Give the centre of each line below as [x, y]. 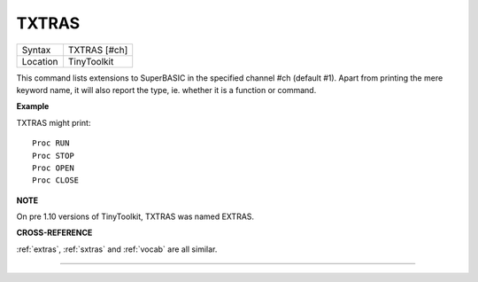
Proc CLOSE [56, 180]
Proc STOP [53, 156]
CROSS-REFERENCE [54, 233]
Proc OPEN [53, 168]
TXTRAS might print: [54, 122]
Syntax [36, 50]
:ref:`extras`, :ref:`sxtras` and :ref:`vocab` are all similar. [117, 249]
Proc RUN [51, 143]
